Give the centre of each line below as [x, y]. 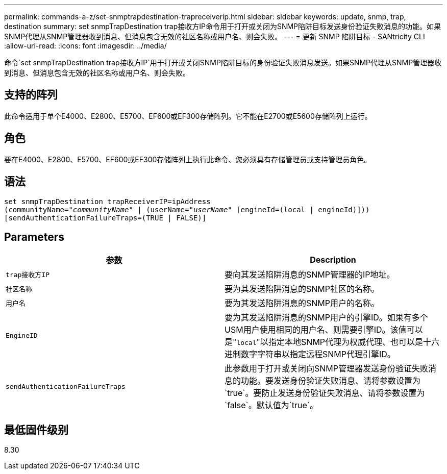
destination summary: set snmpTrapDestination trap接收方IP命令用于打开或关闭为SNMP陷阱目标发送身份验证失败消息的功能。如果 [223, 26]
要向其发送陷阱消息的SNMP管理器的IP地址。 [310, 275]
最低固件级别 [36, 430]
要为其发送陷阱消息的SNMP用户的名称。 [302, 303]
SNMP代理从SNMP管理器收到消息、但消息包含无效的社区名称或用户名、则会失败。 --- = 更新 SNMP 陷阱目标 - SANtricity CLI [215, 36]
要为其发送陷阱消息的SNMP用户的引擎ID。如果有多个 [326, 318]
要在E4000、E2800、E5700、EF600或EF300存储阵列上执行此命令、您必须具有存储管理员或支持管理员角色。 [188, 159]
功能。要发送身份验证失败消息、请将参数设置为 [331, 381]
